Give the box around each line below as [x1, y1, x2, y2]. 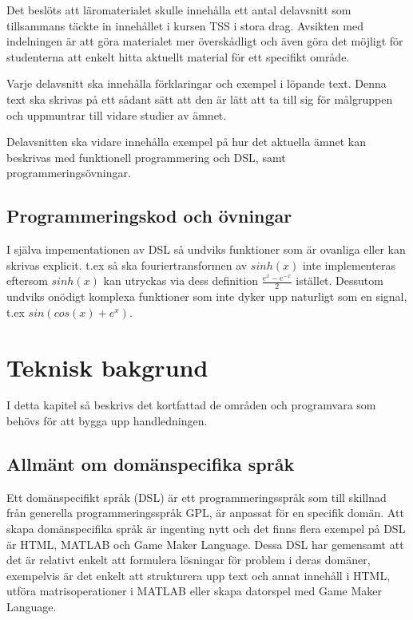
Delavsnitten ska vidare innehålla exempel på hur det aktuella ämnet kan [6, 133, 367, 150]
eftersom [6, 272, 48, 289]
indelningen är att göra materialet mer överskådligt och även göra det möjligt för [6, 33, 403, 49]
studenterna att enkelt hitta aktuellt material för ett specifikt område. [6, 48, 350, 65]
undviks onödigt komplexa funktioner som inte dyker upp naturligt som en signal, [6, 288, 407, 305]
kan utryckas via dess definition [103, 272, 259, 289]
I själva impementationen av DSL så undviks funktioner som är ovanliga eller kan [6, 241, 406, 258]
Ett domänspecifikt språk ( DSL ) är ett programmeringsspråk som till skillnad [6, 488, 387, 505]
